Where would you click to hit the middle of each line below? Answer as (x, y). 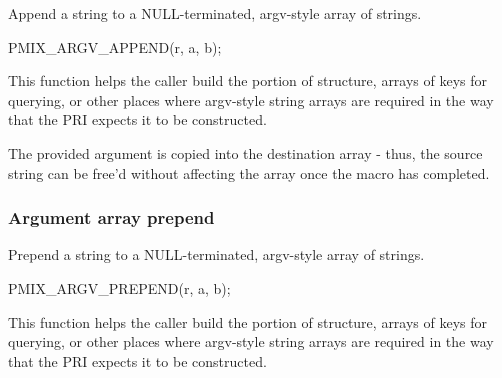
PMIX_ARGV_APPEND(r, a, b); (115, 46)
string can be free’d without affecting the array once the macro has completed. (249, 172)
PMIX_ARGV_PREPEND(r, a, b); (119, 287)
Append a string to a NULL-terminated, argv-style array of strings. (215, 13)
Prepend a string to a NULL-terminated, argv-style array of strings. (216, 254)
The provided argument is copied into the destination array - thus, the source (245, 152)
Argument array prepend (111, 217)
